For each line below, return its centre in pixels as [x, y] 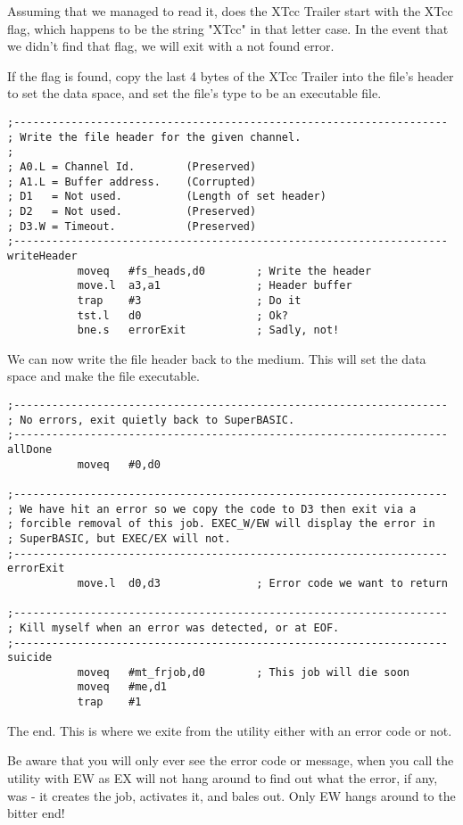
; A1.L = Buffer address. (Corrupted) [132, 181]
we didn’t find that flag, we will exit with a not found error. [171, 46]
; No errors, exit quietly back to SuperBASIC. [151, 420]
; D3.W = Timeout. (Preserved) [132, 226]
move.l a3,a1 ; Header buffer [215, 286]
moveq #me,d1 [122, 687]
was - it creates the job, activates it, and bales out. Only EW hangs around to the [231, 795]
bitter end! [36, 813]
